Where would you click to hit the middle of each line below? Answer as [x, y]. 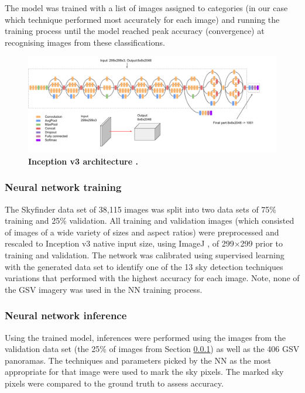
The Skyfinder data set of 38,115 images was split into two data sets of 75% [141, 209]
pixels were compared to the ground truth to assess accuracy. [114, 383]
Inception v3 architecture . [83, 161]
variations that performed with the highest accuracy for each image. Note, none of [152, 278]
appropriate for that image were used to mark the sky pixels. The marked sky [144, 372]
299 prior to [261, 243]
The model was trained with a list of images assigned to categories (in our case [146, 8]
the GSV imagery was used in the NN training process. [104, 289]
